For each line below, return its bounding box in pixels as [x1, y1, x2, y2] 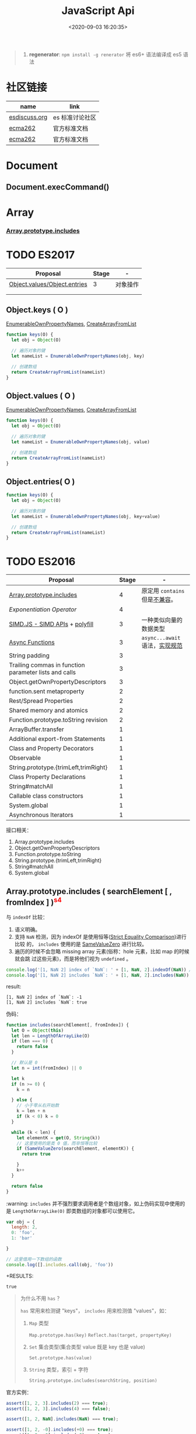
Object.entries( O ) [6, 477, 75, 487]
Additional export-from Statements [9, 735, 106, 743]
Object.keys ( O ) [6, 305, 68, 315]
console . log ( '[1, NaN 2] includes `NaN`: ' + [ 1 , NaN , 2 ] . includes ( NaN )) [6, 972, 190, 978]
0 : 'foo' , [11, 1230, 35, 1236]
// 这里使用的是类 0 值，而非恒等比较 [16, 1140, 97, 1146]
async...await [141, 635, 181, 642]
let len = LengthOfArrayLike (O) [11, 1033, 90, 1039]
